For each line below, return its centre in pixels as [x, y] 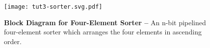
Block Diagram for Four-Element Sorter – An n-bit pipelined [105, 22]
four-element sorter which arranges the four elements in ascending [103, 32]
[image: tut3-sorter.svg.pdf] [53, 7]
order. [13, 41]
